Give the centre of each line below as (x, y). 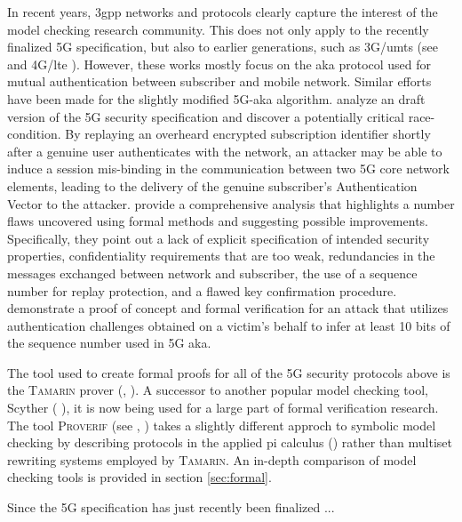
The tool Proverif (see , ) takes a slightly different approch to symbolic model (222, 425)
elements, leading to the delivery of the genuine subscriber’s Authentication (212, 185)
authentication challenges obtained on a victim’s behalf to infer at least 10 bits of (229, 325)
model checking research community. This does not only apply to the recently (218, 29)
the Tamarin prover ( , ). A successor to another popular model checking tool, (218, 390)
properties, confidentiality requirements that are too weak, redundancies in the (221, 256)
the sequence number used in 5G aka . (109, 343)
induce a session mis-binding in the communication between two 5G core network (228, 169)
